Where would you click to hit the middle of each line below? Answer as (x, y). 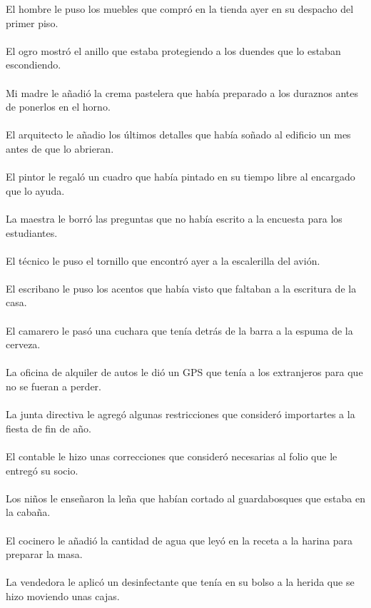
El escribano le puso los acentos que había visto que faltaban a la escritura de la (181, 288)
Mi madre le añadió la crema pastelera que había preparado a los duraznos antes (182, 92)
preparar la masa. (44, 554)
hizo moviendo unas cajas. (63, 596)
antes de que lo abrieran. (60, 148)
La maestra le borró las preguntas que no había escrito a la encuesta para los (174, 218)
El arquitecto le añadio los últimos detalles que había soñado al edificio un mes (178, 135)
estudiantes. (32, 232)
